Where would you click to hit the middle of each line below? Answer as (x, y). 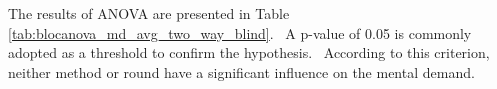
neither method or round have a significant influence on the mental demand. (241, 71)
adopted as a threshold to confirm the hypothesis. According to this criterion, (249, 52)
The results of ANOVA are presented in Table (149, 13)
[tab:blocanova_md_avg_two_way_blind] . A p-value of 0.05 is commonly (240, 32)
